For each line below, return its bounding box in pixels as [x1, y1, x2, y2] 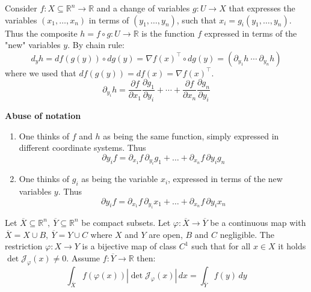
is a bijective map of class [82, 240, 177, 252]
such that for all [191, 240, 251, 252]
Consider [5, 2, 37, 14]
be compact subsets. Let [81, 216, 171, 228]
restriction [5, 240, 43, 252]
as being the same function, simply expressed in [103, 129, 279, 142]
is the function [141, 26, 195, 39]
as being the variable [81, 172, 158, 185]
